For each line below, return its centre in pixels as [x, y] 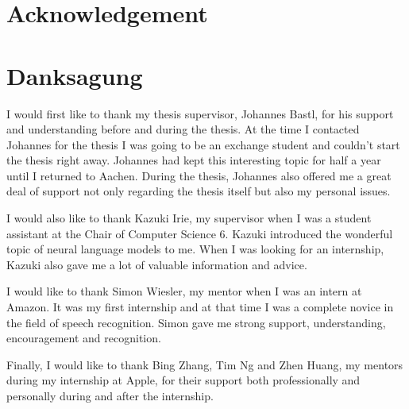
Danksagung [75, 75]
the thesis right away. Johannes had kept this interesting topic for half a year [194, 160]
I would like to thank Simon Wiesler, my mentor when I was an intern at [184, 291]
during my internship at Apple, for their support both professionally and [183, 380]
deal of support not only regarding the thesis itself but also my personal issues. [199, 191]
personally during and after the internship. [110, 395]
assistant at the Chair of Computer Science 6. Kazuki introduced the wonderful [200, 233]
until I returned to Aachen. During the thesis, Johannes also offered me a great [199, 175]
